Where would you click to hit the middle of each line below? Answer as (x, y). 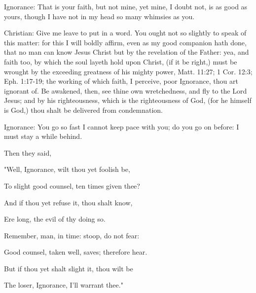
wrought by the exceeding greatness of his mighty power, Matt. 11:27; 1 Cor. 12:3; (128, 71)
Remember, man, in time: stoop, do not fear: (72, 235)
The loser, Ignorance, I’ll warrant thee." (64, 285)
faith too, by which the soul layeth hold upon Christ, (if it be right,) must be (121, 61)
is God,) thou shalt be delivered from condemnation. (83, 110)
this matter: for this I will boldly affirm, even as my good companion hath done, (125, 42)
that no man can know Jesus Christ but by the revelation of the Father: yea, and (127, 52)
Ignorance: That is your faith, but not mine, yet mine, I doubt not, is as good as (126, 6)
